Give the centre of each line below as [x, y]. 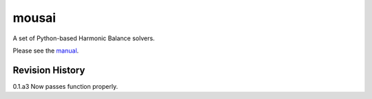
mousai [34, 18]
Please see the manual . [46, 51]
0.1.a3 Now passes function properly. [65, 86]
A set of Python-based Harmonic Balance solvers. [84, 38]
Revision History [49, 70]
